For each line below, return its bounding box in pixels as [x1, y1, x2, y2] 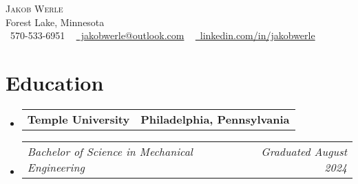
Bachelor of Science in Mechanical [27, 143, 193, 159]
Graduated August [261, 143, 347, 159]
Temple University [27, 111, 130, 127]
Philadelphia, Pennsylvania [140, 111, 290, 127]
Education [6, 68, 104, 96]
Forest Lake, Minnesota [6, 14, 105, 29]
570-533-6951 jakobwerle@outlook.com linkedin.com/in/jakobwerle [10, 28, 315, 43]
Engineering [27, 159, 85, 175]
